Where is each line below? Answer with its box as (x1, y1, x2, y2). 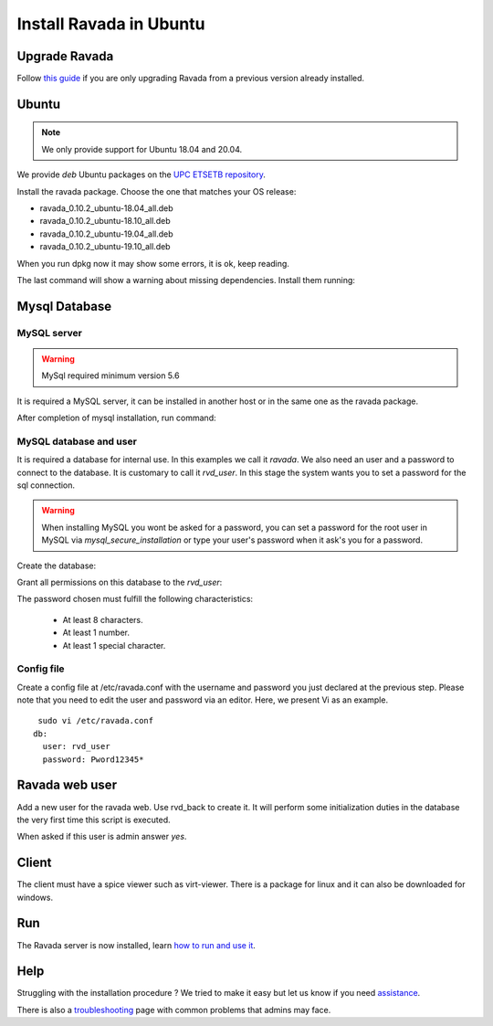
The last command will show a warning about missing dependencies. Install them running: (16, 274, 356, 285)
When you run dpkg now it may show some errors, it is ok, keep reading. (16, 258, 289, 269)
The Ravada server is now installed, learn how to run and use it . (16, 939, 256, 950)
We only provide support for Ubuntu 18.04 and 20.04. (41, 143, 243, 154)
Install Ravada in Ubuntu (16, 14, 205, 34)
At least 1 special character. (62, 640, 166, 651)
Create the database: (16, 560, 97, 571)
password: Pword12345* (42, 754, 144, 765)
